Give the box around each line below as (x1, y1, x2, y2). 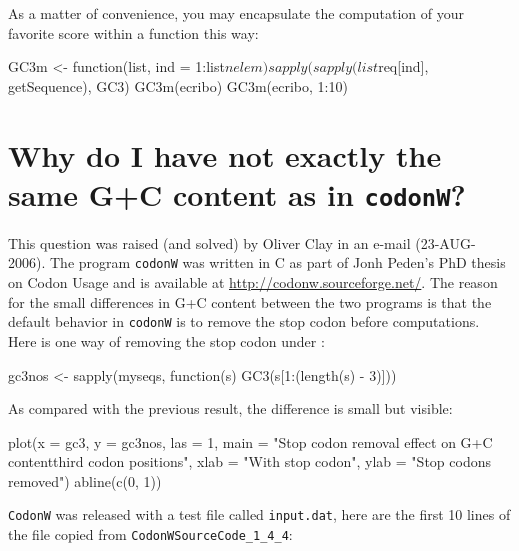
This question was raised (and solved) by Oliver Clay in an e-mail (8, 232, 411, 253)
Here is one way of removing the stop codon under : (8, 330, 325, 351)
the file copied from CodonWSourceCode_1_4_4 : (8, 524, 293, 545)
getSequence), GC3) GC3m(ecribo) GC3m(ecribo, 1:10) (8, 75, 348, 96)
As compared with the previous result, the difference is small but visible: (8, 398, 453, 419)
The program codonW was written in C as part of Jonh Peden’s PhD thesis (49, 252, 506, 273)
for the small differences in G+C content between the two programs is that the (8, 291, 492, 312)
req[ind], (378, 56, 429, 77)
